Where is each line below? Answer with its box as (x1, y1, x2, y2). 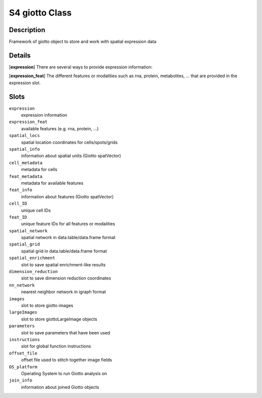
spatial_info (9, 146, 40, 152)
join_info (9, 378, 33, 383)
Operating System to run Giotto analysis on (21, 370, 107, 376)
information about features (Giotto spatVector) (21, 193, 114, 199)
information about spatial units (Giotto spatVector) (21, 153, 121, 159)
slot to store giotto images (21, 302, 74, 308)
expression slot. (9, 80, 41, 86)
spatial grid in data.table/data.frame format (21, 248, 107, 254)
